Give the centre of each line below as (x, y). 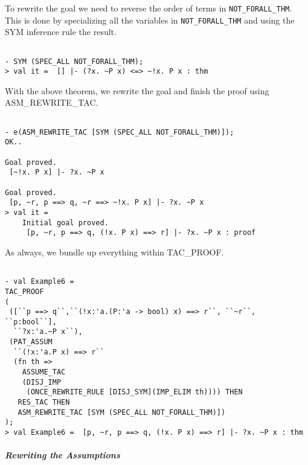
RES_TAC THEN (44, 402)
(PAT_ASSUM (31, 342)
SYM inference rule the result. (61, 32)
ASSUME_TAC (44, 372)
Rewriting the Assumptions (63, 455)
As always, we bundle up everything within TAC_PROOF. (114, 252)
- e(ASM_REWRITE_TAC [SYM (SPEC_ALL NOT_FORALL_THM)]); (120, 132)
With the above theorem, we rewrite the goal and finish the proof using (137, 90)
